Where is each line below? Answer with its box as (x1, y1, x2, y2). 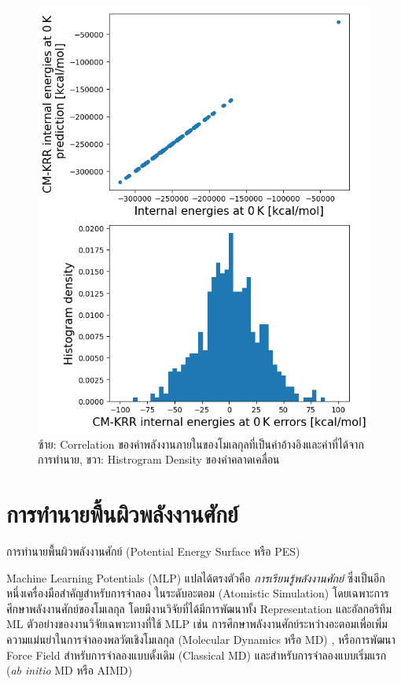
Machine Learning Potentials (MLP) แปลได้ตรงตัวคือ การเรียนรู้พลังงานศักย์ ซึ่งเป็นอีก (6, 569, 385, 586)
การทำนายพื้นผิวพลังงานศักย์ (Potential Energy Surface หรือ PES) (6, 543, 300, 560)
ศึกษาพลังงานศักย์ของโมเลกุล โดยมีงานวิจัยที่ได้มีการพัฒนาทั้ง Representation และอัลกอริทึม (6, 600, 392, 616)
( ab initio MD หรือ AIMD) (6, 662, 133, 678)
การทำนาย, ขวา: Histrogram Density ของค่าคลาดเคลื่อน (38, 451, 280, 468)
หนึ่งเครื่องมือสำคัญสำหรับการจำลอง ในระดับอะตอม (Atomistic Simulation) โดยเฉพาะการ (6, 585, 389, 601)
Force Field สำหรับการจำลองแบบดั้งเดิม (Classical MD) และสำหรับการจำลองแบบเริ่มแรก (6, 646, 387, 663)
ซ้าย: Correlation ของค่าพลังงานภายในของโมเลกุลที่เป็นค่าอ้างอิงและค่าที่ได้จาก (38, 435, 364, 452)
